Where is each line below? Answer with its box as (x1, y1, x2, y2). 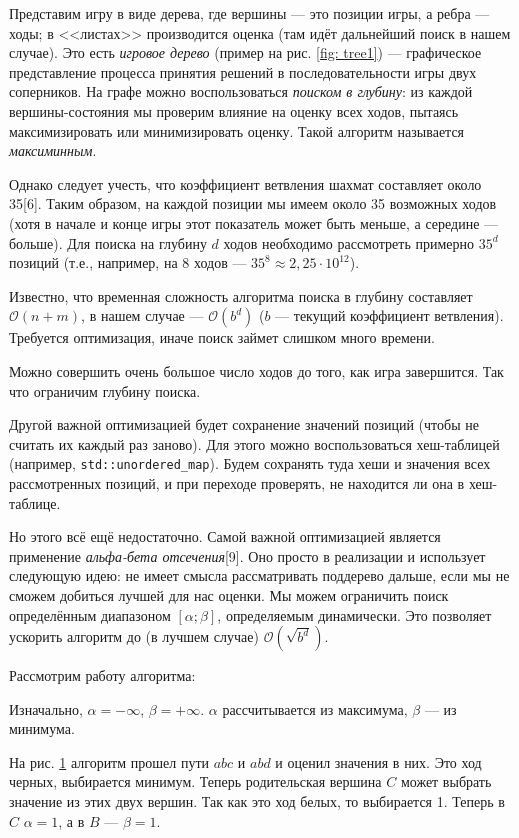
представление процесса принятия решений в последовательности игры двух (9, 61, 477, 82)
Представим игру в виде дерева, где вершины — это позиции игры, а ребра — (9, 3, 490, 23)
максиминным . (9, 140, 97, 161)
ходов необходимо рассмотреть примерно (223, 232, 475, 253)
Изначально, (9, 698, 83, 719)
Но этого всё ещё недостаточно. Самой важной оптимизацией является (9, 526, 441, 547)
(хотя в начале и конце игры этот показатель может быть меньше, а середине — (9, 212, 499, 233)
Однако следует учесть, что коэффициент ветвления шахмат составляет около (9, 173, 482, 194)
